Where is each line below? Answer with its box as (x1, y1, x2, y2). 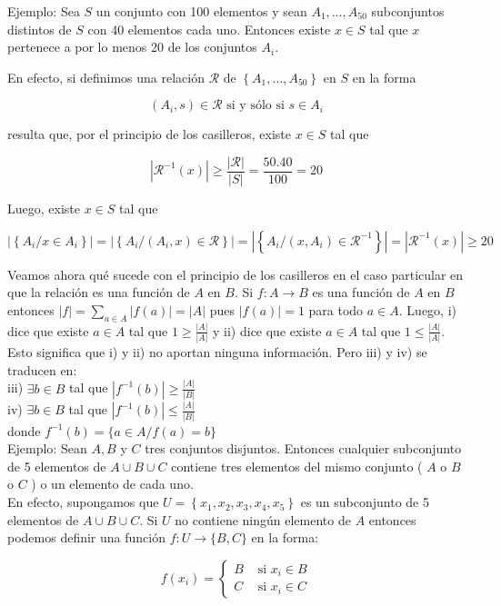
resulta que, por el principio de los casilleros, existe (7, 124, 292, 144)
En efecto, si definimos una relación (7, 67, 205, 86)
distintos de (7, 19, 72, 38)
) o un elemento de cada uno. (31, 474, 194, 493)
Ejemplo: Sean (7, 439, 87, 458)
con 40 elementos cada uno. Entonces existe (87, 19, 331, 38)
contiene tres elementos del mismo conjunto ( (171, 456, 423, 475)
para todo (308, 300, 364, 319)
